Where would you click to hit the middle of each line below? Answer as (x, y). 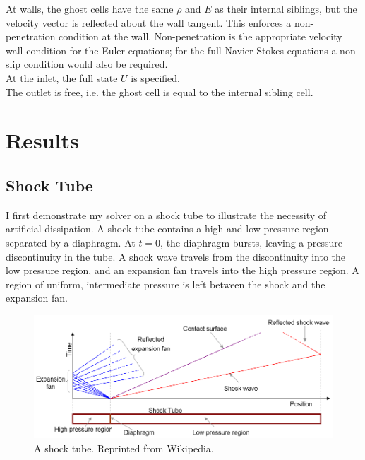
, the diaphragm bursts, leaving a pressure (252, 242)
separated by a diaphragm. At (71, 242)
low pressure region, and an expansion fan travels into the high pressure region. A (182, 270)
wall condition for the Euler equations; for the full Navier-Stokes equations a (171, 50)
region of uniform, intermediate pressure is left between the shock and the (166, 284)
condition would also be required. (96, 64)
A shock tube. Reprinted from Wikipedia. (124, 448)
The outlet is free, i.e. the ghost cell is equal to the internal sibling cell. (160, 92)
